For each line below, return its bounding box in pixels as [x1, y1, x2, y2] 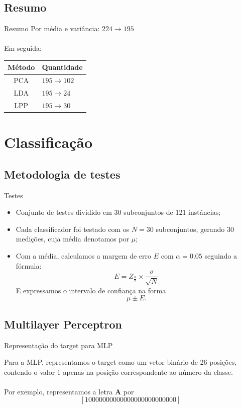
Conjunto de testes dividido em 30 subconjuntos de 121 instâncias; [16, 207, 221, 217]
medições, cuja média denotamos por [16, 233, 130, 244]
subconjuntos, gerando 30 [156, 223, 234, 234]
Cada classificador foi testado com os [16, 223, 130, 234]
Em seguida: [4, 43, 42, 53]
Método [8, 62, 35, 72]
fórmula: [16, 260, 42, 271]
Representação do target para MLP [4, 340, 113, 350]
